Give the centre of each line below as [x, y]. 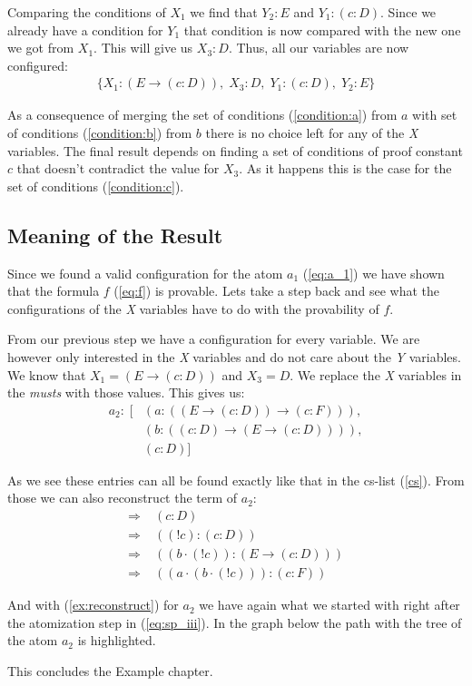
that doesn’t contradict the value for [118, 168]
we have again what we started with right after [329, 605]
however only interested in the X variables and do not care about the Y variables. [234, 356]
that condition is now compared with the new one [322, 29]
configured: [38, 65]
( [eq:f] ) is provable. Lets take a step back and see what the [277, 291]
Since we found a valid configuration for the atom [145, 273]
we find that [224, 12]
